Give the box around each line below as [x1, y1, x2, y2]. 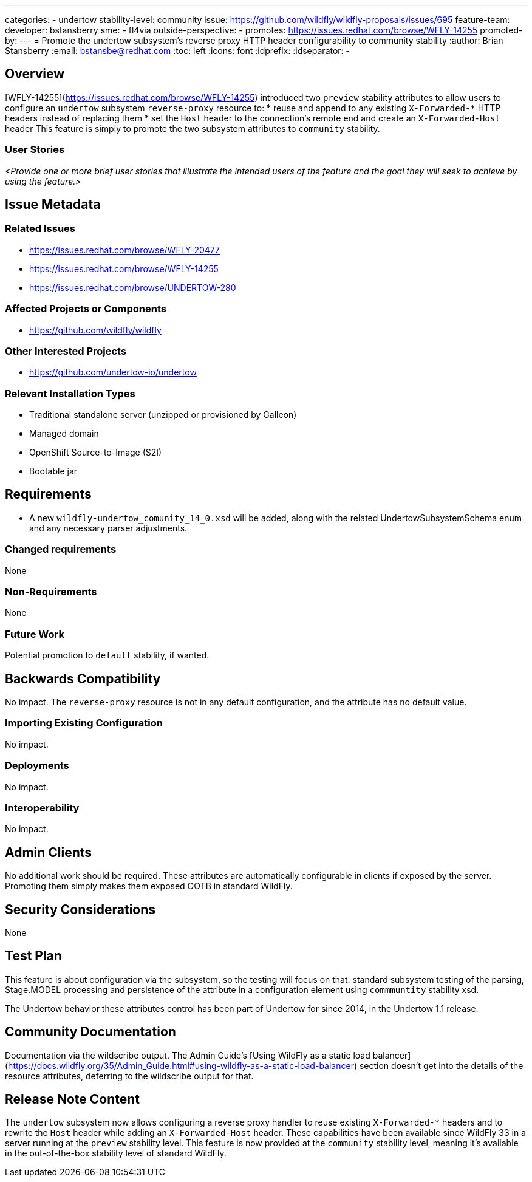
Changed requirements [5, 543, 117, 556]
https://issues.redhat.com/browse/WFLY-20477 [29, 244, 220, 255]
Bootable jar [29, 466, 78, 477]
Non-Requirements [5, 586, 97, 598]
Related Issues [5, 222, 75, 235]
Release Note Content [5, 1091, 140, 1107]
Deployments [5, 759, 69, 772]
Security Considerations [5, 901, 156, 917]
